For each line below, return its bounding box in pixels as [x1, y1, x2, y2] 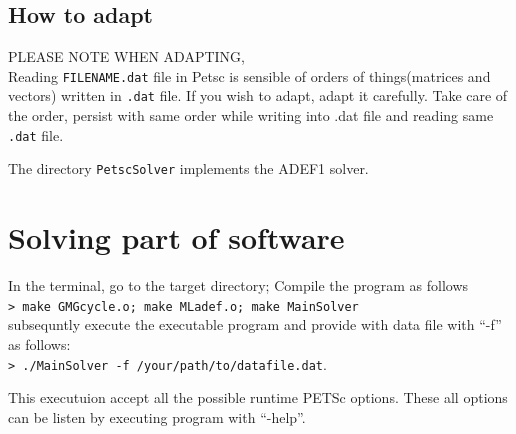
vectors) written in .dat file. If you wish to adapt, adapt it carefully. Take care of [8, 85, 508, 106]
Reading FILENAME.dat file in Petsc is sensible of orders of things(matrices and [8, 65, 491, 86]
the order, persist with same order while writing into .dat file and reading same [8, 105, 494, 126]
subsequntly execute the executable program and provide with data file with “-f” [8, 314, 502, 335]
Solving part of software [8, 217, 345, 258]
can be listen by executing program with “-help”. [8, 406, 306, 427]
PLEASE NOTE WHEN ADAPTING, [8, 46, 245, 67]
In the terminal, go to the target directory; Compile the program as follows [8, 275, 469, 296]
